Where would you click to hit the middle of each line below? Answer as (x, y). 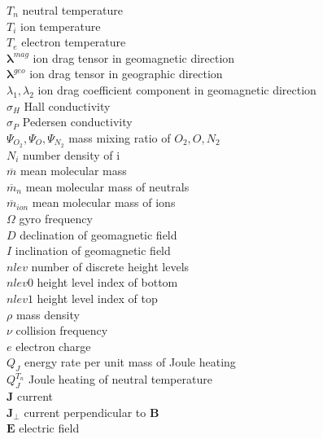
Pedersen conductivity (77, 122)
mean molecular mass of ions (104, 202)
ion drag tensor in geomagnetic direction (134, 57)
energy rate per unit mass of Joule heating (130, 362)
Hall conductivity (67, 105)
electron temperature (74, 42)
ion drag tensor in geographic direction (126, 74)
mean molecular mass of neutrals (107, 186)
